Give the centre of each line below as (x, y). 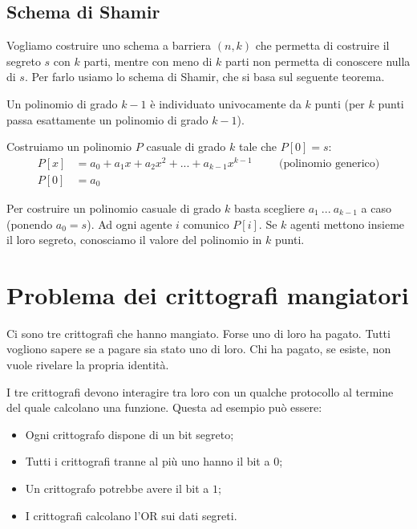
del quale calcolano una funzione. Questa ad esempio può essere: (164, 407)
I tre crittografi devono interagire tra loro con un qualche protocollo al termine (200, 391)
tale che (257, 146)
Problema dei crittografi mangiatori (208, 294)
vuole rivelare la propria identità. (88, 364)
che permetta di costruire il (322, 45)
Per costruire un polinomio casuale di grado (114, 208)
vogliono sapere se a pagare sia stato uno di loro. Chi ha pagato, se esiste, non (199, 349)
